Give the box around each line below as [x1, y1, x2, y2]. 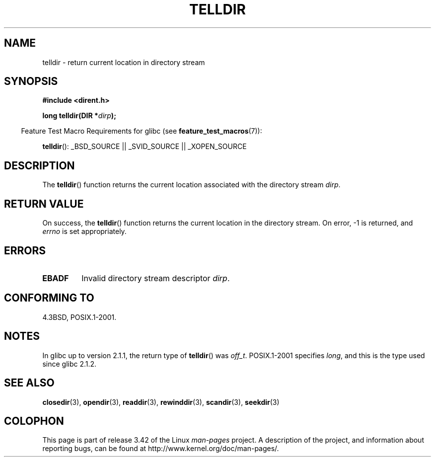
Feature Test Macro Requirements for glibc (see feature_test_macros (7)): [21, 127, 262, 136]
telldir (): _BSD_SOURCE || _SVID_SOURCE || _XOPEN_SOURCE [42, 142, 247, 151]
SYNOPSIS [4, 75, 58, 88]
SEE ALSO [4, 377, 55, 389]
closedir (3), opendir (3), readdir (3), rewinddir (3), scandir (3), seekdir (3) [42, 397, 280, 406]
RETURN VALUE [4, 197, 84, 210]
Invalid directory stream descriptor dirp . [81, 273, 230, 283]
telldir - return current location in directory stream [42, 58, 205, 67]
